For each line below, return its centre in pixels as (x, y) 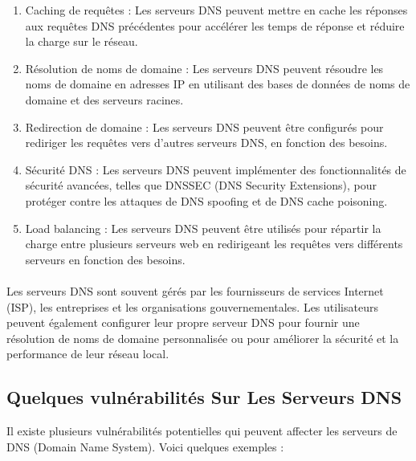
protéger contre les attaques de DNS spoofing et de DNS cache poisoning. (206, 200)
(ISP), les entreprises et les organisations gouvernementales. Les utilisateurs (192, 306)
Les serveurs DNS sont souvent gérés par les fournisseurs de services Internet (195, 290)
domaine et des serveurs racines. (104, 99)
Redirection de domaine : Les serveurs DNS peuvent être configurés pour (204, 126)
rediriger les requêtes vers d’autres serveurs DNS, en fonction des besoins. (206, 143)
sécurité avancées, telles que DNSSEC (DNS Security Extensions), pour (201, 185)
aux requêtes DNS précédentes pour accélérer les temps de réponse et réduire (215, 25)
